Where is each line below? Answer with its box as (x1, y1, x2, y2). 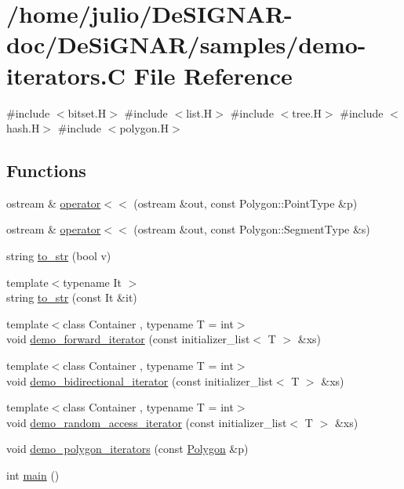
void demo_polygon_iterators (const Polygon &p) (6, 440, 249, 457)
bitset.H (67, 104, 107, 121)
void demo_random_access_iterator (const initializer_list (6, 414, 287, 430)
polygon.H (119, 120, 169, 136)
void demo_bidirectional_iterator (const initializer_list (6, 372, 273, 389)
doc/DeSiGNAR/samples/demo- (6, 28, 366, 60)
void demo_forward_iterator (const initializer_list (6, 331, 250, 347)
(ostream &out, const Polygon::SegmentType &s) (133, 221, 370, 237)
